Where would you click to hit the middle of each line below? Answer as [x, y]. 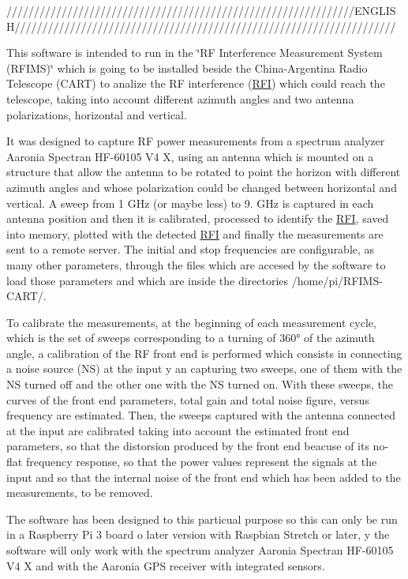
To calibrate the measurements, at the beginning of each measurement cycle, [191, 322]
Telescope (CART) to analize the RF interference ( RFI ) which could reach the [196, 83]
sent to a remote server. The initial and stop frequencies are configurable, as [191, 249]
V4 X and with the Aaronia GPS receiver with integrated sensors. [166, 565]
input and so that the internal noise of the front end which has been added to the [204, 477]
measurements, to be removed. [80, 493]
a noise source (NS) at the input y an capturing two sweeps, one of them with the [204, 368]
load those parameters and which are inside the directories [148, 280]
